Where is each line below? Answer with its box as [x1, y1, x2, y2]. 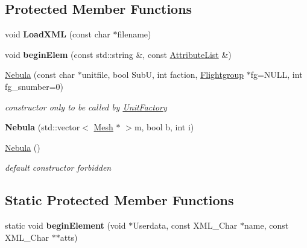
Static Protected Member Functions [5, 191, 234, 209]
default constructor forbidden [5, 161, 112, 174]
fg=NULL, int [250, 68, 303, 81]
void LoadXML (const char [5, 28, 110, 40]
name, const [244, 219, 289, 232]
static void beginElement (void [5, 219, 126, 232]
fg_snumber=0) [5, 80, 63, 92]
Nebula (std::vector [5, 121, 80, 133]
